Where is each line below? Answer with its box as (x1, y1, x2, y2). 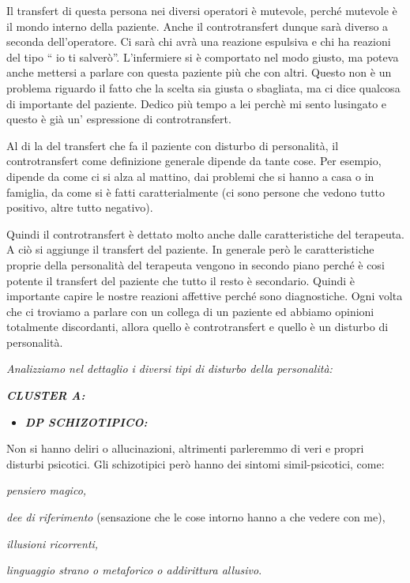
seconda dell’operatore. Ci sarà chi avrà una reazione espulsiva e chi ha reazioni (6, 33, 391, 50)
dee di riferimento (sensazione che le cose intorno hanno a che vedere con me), (6, 509, 386, 525)
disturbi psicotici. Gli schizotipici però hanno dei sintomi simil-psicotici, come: (6, 455, 385, 472)
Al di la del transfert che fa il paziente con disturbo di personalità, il (6, 137, 339, 153)
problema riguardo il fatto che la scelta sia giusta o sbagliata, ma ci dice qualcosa (6, 79, 401, 96)
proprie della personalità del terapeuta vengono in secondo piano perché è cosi (6, 256, 385, 273)
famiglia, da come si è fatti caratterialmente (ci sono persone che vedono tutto (6, 183, 386, 200)
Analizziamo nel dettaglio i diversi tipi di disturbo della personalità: (6, 360, 333, 377)
